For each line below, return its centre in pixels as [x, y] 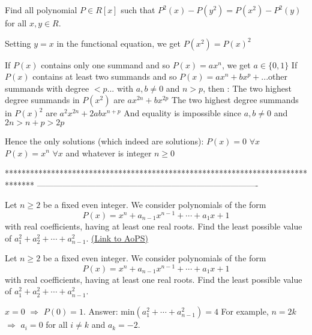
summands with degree [47, 88]
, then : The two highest [247, 88]
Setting [18, 43]
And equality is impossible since [183, 113]
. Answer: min [109, 311]
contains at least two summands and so [105, 76]
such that [138, 10]
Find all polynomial [41, 10]
